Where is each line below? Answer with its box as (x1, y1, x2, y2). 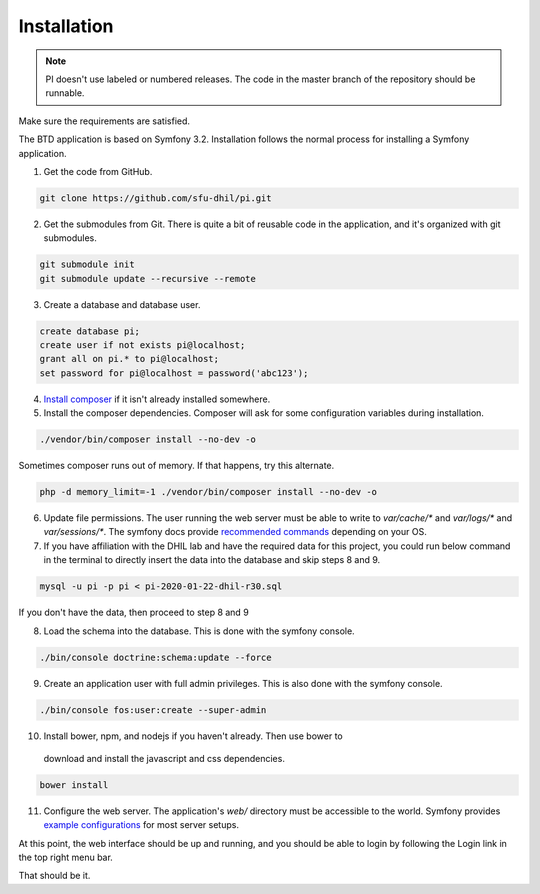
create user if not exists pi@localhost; (39, 339, 246, 350)
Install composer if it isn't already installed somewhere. (43, 393, 271, 405)
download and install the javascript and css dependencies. (43, 752, 285, 764)
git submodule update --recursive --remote (39, 273, 257, 284)
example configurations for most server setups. (43, 819, 240, 831)
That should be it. (18, 870, 91, 882)
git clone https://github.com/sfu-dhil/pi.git (39, 192, 272, 204)
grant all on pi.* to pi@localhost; (39, 353, 220, 365)
